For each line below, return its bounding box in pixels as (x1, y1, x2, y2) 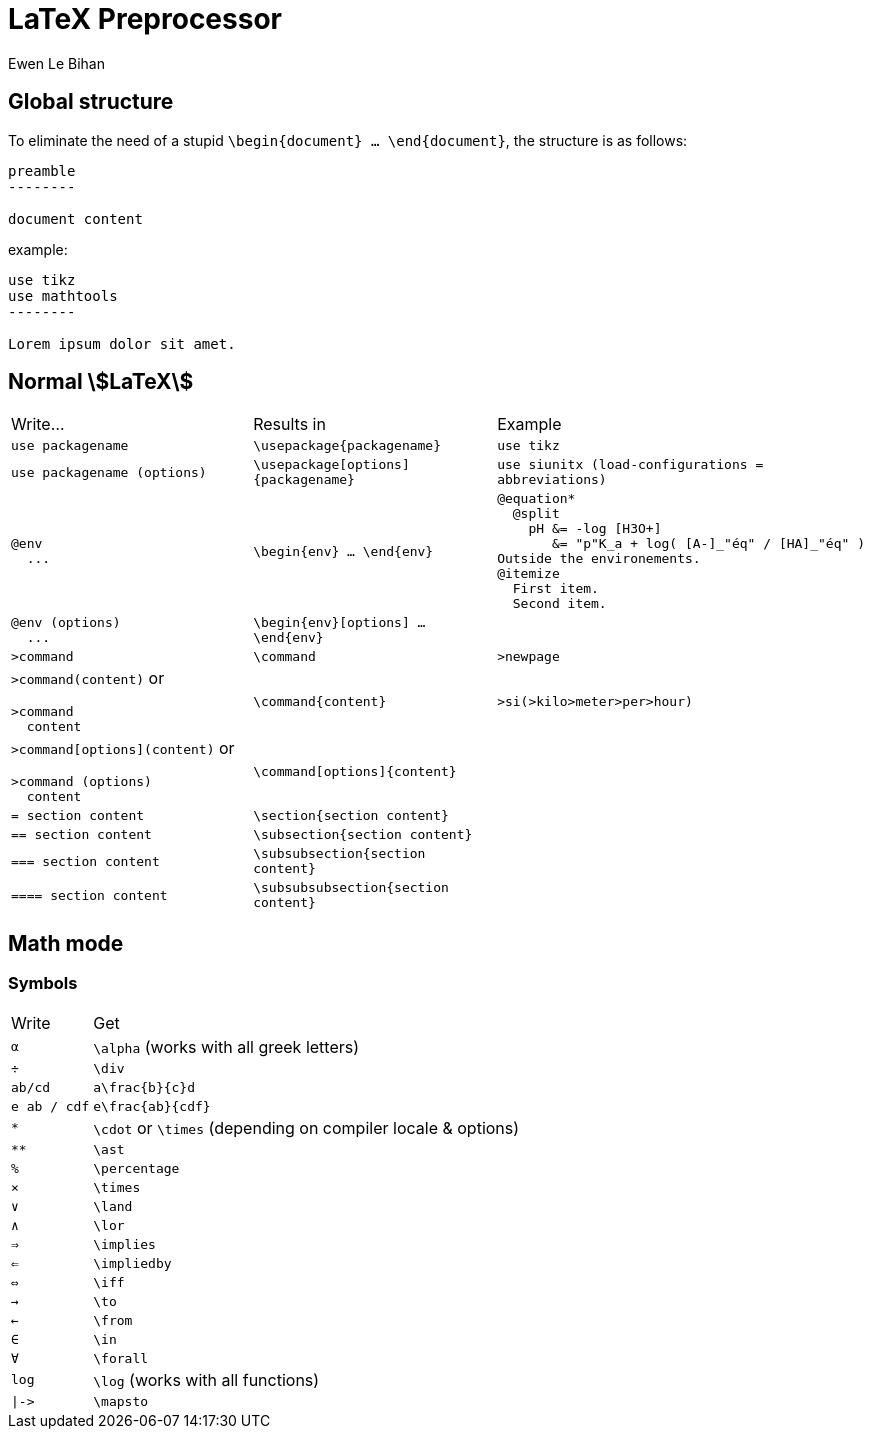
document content (8, 210, 143, 227)
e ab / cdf (11, 1098, 90, 1114)
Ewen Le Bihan (8, 54, 105, 72)
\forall (93, 1350, 149, 1366)
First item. (512, 581, 599, 597)
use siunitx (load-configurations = (497, 457, 764, 473)
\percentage (93, 1160, 180, 1176)
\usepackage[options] (253, 457, 410, 473)
